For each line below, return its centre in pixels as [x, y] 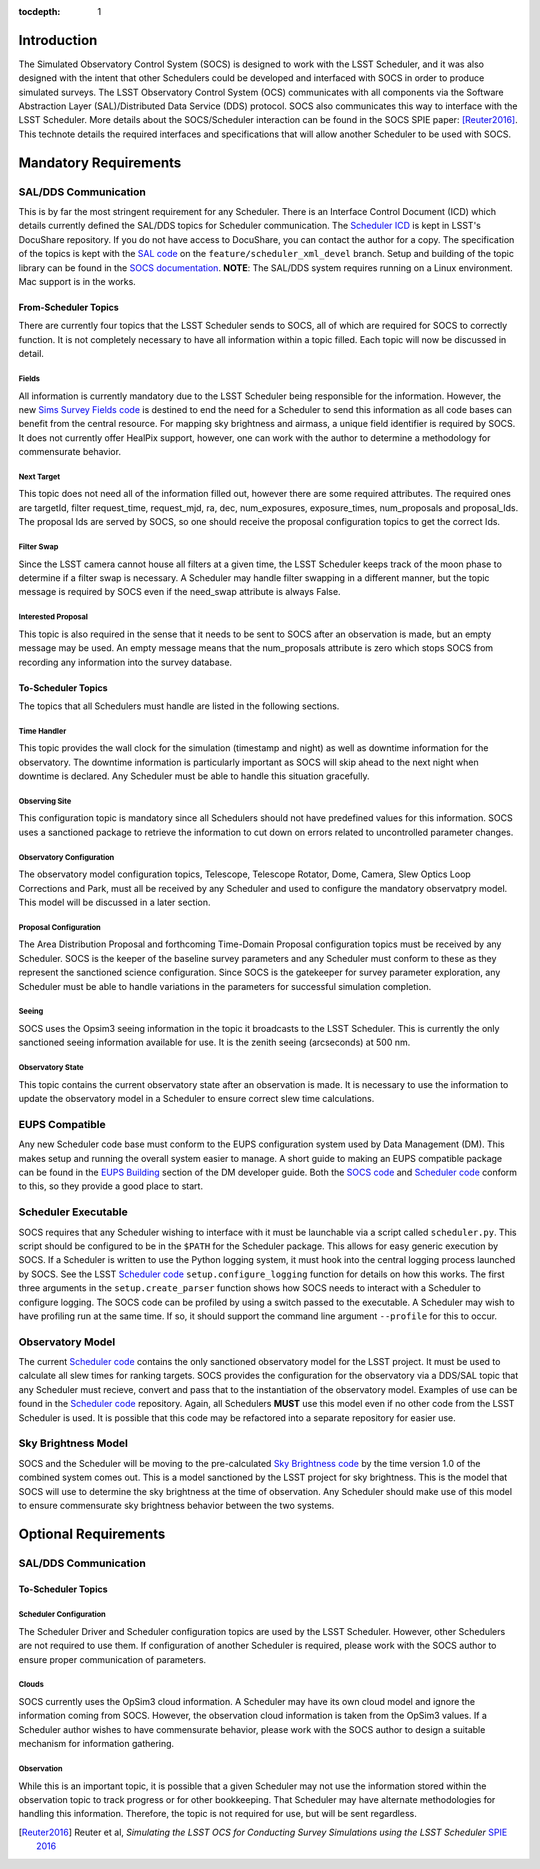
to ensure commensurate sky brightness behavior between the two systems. [176, 1505]
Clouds [31, 1685]
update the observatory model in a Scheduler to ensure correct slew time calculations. [196, 1099]
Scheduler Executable [73, 1212]
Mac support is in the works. [77, 281]
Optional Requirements [92, 1533]
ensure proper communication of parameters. [112, 1659]
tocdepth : [39, 11]
